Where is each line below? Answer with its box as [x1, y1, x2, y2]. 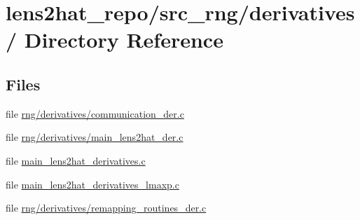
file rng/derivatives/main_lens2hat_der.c [6, 130, 184, 144]
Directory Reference [24, 25, 223, 54]
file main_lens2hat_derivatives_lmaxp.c [6, 177, 179, 191]
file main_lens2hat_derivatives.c [6, 153, 146, 167]
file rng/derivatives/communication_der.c [6, 106, 184, 121]
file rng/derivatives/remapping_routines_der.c [6, 200, 207, 215]
